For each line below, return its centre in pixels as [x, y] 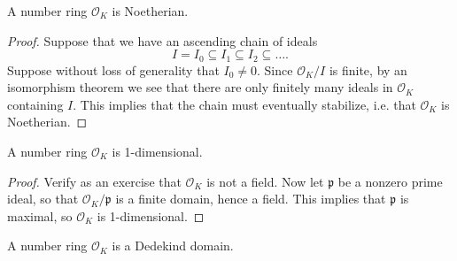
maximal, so [40, 215]
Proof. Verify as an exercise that [94, 181]
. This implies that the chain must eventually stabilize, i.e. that [244, 104]
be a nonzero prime [390, 181]
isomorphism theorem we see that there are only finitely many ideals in [200, 87]
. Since [275, 69]
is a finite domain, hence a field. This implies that [251, 199]
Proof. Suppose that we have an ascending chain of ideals [163, 40]
